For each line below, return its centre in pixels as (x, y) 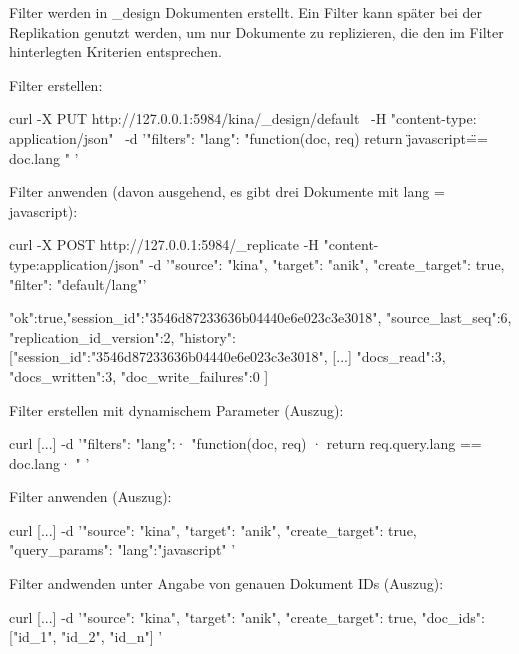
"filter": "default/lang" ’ (78, 283)
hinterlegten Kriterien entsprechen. (115, 51)
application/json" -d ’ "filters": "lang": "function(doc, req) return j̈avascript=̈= (248, 137)
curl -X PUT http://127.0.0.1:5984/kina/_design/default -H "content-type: (243, 118)
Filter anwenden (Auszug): (90, 496)
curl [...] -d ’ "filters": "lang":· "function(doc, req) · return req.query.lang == (245, 443)
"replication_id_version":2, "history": (122, 336)
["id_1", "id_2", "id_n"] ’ (86, 636)
